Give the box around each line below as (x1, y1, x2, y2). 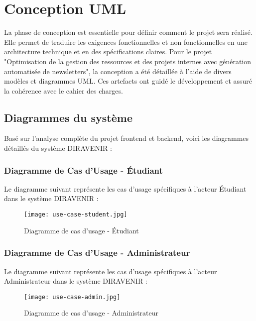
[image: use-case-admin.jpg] (24, 293, 121, 301)
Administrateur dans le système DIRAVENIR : (4, 276, 147, 286)
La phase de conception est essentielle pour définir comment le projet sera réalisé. (4, 27, 253, 37)
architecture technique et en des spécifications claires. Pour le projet (4, 46, 212, 57)
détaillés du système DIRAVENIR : (4, 143, 112, 153)
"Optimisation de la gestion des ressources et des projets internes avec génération (4, 56, 252, 66)
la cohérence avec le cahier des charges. (4, 85, 123, 96)
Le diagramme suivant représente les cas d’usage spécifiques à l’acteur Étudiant (4, 183, 247, 194)
